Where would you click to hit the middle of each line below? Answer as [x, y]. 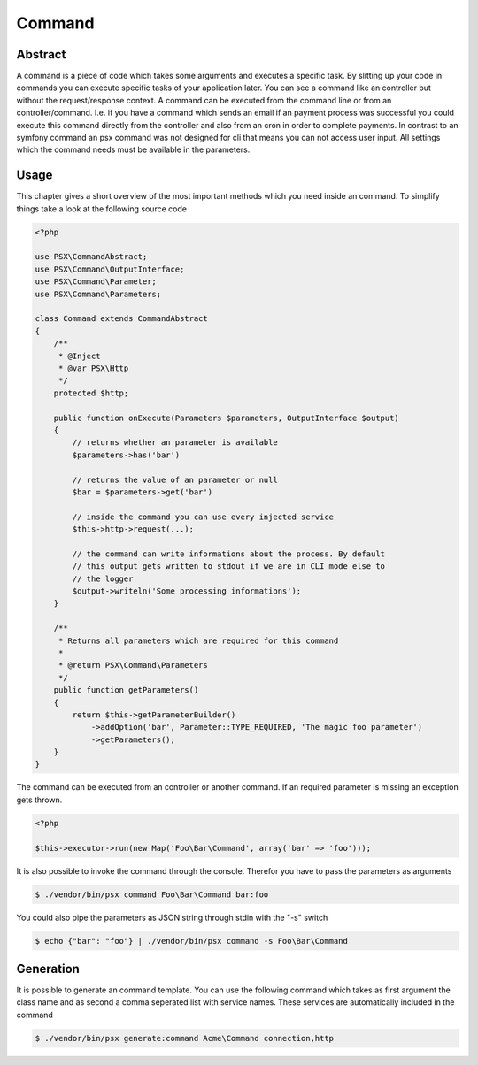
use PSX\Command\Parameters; [98, 294]
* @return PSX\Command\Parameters [133, 665]
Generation [48, 969]
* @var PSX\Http [93, 368]
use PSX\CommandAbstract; [91, 257]
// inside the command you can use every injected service [203, 517]
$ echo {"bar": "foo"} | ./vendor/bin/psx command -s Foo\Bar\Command [192, 941]
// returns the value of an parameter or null [175, 479]
